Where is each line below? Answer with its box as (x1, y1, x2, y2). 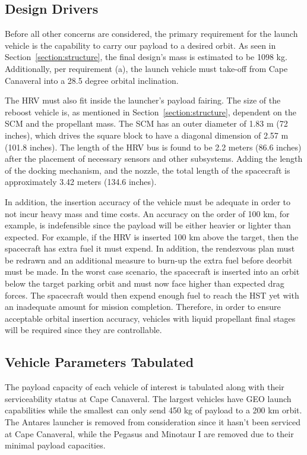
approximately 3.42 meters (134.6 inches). (5, 175, 157, 188)
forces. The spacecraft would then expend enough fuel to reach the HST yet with (5, 288, 299, 301)
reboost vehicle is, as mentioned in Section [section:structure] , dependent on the (5, 105, 296, 118)
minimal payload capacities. (5, 439, 106, 451)
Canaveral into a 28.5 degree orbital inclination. (5, 74, 179, 86)
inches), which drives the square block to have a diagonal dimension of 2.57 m (5, 128, 289, 141)
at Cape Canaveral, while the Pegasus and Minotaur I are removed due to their (5, 427, 294, 440)
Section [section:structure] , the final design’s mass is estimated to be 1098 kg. (5, 51, 287, 63)
